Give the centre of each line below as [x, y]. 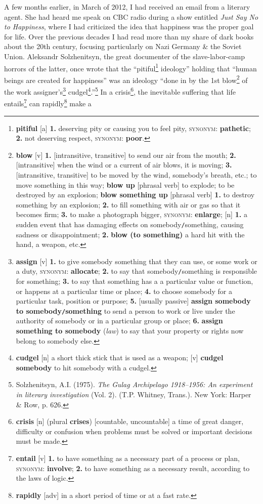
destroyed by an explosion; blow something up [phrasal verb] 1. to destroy [135, 195]
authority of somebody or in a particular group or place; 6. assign [119, 321]
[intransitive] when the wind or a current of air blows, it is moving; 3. [124, 165]
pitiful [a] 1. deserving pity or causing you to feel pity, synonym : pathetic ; [133, 128]
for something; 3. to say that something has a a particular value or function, [135, 281]
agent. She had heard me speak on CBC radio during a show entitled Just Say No [131, 16]
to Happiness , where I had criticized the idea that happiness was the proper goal [129, 27]
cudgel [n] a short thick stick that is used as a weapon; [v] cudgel [120, 358]
